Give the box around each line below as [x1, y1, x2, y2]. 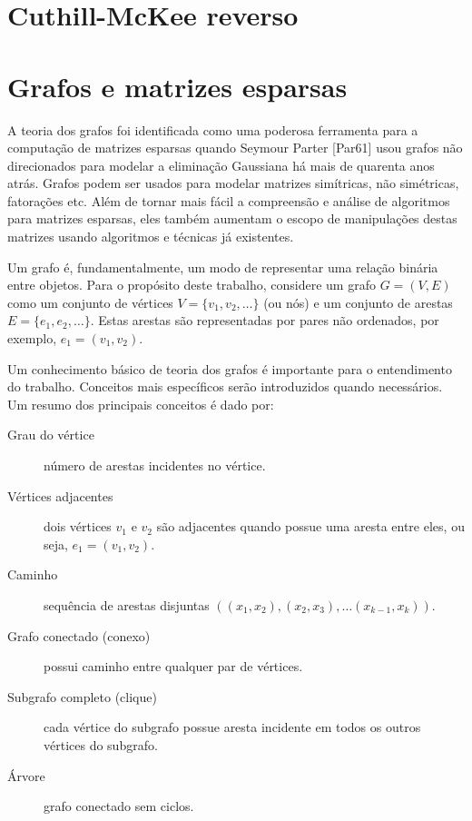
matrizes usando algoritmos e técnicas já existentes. [7, 227, 294, 246]
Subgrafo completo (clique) [7, 687, 157, 706]
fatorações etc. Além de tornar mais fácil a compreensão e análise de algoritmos [7, 191, 450, 210]
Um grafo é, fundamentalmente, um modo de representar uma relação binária [7, 257, 438, 276]
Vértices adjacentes [7, 486, 113, 505]
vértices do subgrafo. [44, 735, 158, 754]
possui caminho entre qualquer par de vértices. [44, 657, 303, 676]
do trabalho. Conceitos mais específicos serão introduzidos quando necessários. [7, 377, 443, 396]
